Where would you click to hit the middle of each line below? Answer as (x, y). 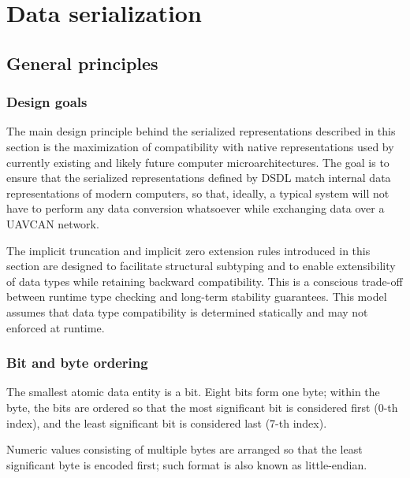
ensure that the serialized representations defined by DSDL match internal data (199, 178)
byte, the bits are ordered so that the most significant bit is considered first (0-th (202, 407)
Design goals (47, 102)
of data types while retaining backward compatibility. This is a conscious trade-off (205, 281)
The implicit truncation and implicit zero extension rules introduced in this (188, 250)
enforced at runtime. (56, 327)
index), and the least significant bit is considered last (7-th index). (167, 422)
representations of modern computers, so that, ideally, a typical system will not (198, 193)
